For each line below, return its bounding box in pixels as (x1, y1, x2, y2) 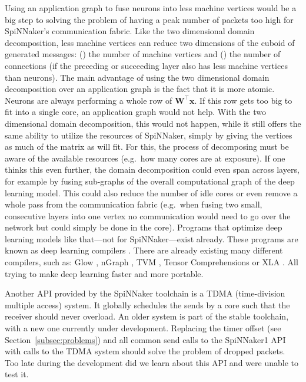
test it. (5, 368, 29, 380)
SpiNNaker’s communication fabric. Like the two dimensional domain (5, 25, 255, 37)
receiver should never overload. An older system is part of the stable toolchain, (5, 310, 289, 322)
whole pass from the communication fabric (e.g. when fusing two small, (5, 198, 262, 210)
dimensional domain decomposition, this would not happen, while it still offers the (5, 117, 301, 129)
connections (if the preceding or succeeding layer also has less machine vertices (5, 59, 288, 71)
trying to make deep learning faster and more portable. (5, 267, 204, 279)
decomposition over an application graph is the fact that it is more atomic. (5, 83, 275, 95)
